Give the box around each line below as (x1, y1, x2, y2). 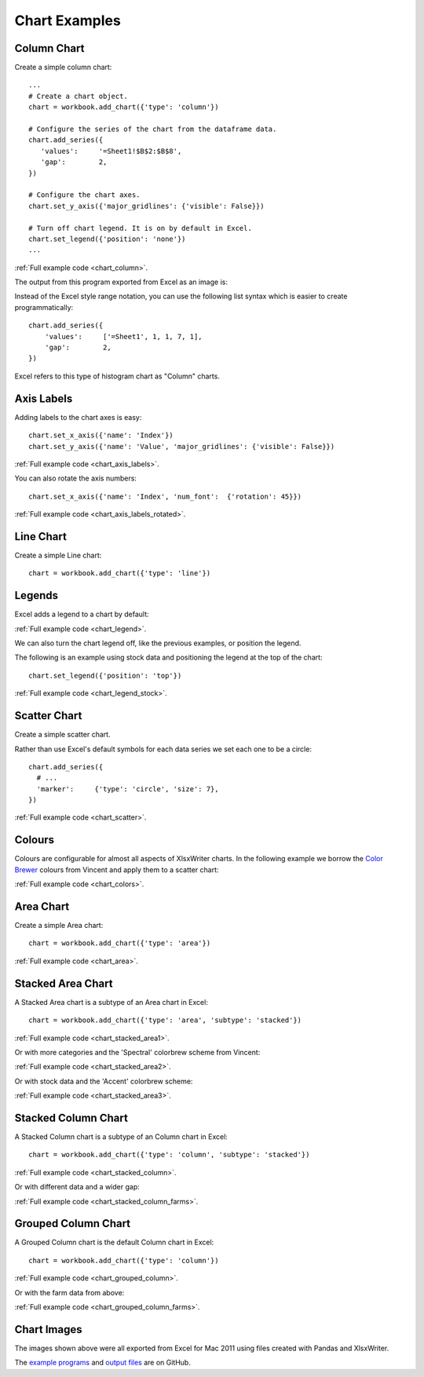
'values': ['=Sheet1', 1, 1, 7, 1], (44, 332, 203, 341)
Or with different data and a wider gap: (14, 1182, 141, 1192)
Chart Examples (14, 12, 121, 29)
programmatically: (14, 302, 74, 312)
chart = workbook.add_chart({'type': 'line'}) (28, 569, 211, 578)
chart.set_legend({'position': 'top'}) (28, 671, 182, 680)
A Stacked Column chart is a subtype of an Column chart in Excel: (14, 1132, 228, 1141)
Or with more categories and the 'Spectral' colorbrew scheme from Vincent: (14, 1047, 261, 1057)
